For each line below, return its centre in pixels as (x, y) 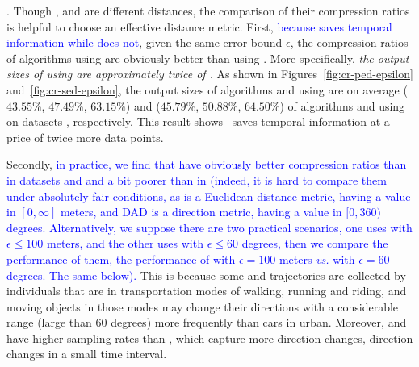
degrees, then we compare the (315, 243)
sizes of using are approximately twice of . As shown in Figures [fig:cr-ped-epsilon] (210, 74)
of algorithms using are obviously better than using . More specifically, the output (208, 58)
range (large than (49, 322)
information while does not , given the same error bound (145, 42)
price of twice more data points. (85, 137)
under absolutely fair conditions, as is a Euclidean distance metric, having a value (209, 196)
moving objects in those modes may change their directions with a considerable (203, 306)
